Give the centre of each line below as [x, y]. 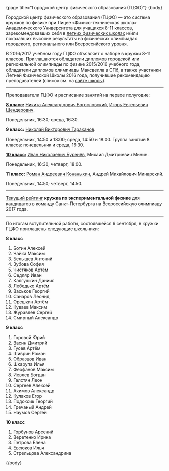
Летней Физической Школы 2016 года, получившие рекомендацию [78, 75]
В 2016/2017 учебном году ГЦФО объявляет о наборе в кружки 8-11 [78, 54]
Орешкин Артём [30, 302]
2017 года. [17, 209]
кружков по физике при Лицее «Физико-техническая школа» [71, 22]
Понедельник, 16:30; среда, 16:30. [42, 120]
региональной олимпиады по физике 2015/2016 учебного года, [73, 64]
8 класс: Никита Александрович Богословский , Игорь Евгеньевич [77, 105]
